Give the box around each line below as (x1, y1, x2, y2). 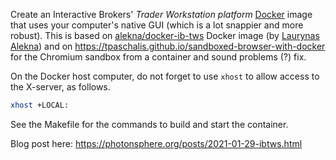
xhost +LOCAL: (10, 100, 70, 110)
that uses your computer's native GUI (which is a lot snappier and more (10, 19, 304, 31)
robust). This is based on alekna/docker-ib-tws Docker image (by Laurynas (10, 30, 320, 41)
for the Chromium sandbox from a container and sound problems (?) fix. (10, 51, 307, 63)
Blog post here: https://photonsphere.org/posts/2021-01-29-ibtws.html (10, 137, 303, 149)
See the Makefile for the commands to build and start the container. (10, 118, 289, 130)
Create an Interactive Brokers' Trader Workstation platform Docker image (10, 9, 313, 20)
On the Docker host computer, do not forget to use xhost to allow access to (10, 70, 320, 82)
